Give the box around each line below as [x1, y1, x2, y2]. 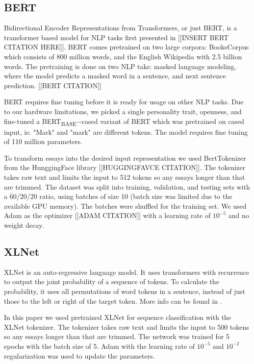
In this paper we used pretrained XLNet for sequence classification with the [4, 312, 231, 322]
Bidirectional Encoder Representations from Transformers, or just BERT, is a [4, 23, 237, 33]
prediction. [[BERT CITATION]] [4, 80, 102, 90]
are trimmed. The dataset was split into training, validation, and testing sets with [4, 181, 250, 192]
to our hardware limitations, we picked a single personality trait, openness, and [4, 106, 242, 116]
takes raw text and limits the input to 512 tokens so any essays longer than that [4, 172, 245, 182]
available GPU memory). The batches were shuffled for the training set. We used [4, 200, 247, 211]
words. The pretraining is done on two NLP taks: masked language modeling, [4, 61, 236, 71]
